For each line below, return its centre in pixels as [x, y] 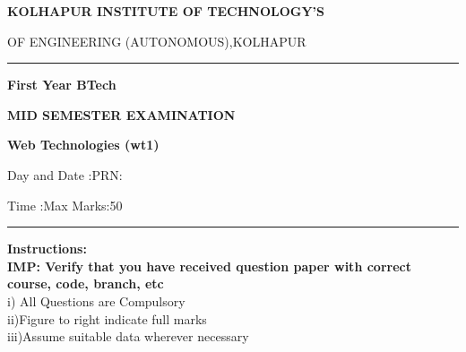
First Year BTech [62, 85]
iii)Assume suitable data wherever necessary [128, 336]
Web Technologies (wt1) [83, 145]
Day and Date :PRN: [65, 174]
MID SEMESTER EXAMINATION [121, 114]
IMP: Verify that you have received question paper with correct [209, 266]
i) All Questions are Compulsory [96, 300]
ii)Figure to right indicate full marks [107, 318]
